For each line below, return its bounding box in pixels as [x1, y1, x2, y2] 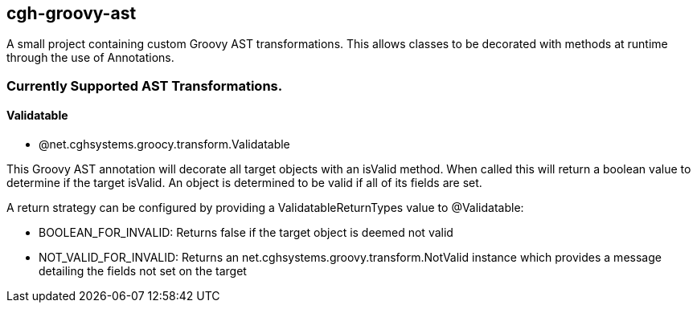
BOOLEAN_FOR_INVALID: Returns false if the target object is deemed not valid [39, 226, 453, 240]
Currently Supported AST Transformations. [6, 77, 283, 94]
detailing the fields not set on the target [39, 264, 247, 279]
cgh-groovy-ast [6, 3, 137, 23]
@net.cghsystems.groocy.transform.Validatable [39, 137, 290, 152]
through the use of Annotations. [6, 51, 174, 65]
